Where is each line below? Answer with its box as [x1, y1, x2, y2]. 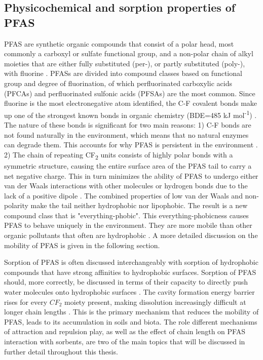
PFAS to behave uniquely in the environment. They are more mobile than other [4, 220, 252, 230]
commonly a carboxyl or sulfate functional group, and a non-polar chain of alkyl [4, 48, 253, 59]
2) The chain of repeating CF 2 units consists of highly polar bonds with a [4, 149, 233, 161]
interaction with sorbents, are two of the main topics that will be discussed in [4, 336, 245, 346]
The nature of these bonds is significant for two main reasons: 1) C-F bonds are [4, 119, 251, 130]
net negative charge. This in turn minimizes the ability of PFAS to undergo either [4, 170, 258, 181]
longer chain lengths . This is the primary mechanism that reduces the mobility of [4, 306, 259, 317]
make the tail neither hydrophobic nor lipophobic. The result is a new [30, 200, 248, 211]
